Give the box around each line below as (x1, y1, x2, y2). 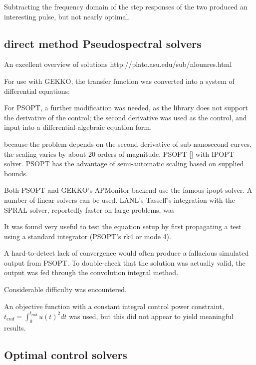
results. (4, 322, 26, 333)
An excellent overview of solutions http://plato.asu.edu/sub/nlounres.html (4, 59, 232, 69)
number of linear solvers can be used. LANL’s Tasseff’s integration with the (4, 194, 235, 205)
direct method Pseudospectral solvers (4, 35, 202, 51)
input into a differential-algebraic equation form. (4, 122, 152, 132)
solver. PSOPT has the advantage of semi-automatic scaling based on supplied (4, 158, 244, 169)
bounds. (4, 168, 28, 178)
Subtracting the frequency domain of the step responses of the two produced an (4, 1, 248, 11)
